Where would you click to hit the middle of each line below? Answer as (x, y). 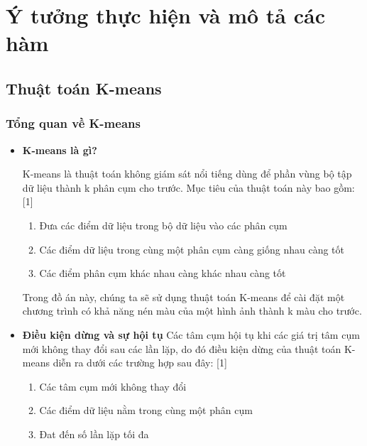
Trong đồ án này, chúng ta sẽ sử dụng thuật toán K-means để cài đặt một (183, 297)
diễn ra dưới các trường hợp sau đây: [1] (140, 363)
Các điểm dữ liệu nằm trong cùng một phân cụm (146, 410)
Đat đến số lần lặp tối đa (94, 434)
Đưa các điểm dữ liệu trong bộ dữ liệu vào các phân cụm (163, 225)
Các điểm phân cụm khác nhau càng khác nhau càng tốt (163, 273)
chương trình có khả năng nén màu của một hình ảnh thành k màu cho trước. (192, 311)
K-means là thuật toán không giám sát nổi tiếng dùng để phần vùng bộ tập (187, 174)
